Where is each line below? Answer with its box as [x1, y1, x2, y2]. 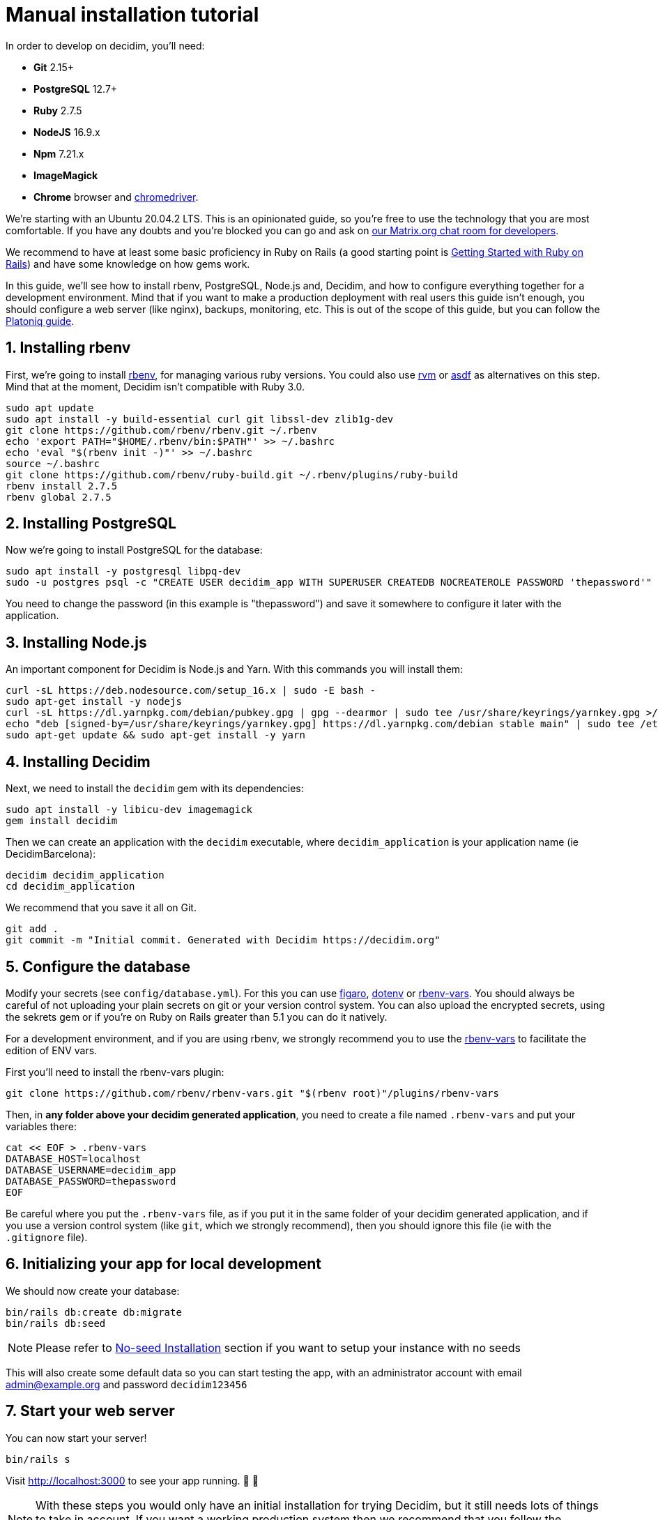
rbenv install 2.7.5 [6, 480, 118, 492]
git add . [6, 923, 59, 935]
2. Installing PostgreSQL [6, 515, 176, 533]
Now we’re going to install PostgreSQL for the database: [6, 544, 263, 556]
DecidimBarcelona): [6, 848, 96, 860]
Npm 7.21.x [33, 147, 84, 160]
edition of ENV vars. [6, 1044, 98, 1056]
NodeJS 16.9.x [33, 126, 100, 138]
